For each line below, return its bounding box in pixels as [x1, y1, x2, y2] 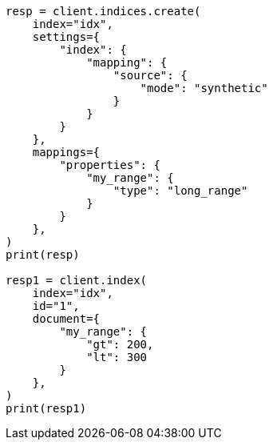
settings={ [32, 30, 101, 43]
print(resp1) [6, 402, 87, 415]
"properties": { [59, 159, 160, 171]
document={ [32, 312, 101, 325]
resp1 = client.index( [6, 274, 148, 287]
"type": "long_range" [113, 184, 248, 197]
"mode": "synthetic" [140, 82, 268, 94]
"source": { [113, 69, 188, 82]
